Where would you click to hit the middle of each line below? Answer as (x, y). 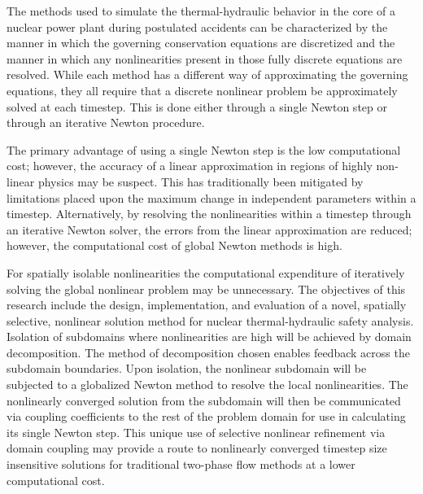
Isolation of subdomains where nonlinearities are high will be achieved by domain (209, 337)
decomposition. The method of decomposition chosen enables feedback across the (208, 352)
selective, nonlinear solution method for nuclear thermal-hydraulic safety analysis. (210, 320)
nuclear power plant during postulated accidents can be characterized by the (197, 26)
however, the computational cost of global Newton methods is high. (174, 245)
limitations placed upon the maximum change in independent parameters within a (211, 197)
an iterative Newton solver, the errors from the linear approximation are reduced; (209, 229)
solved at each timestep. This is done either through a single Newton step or (197, 106)
